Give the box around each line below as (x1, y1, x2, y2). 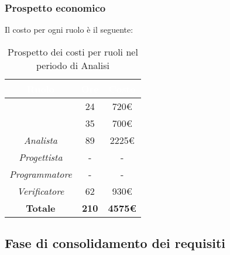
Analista (23, 133, 58, 147)
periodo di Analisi (36, 58, 109, 72)
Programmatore (9, 167, 72, 181)
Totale (26, 201, 56, 215)
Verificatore (17, 184, 64, 198)
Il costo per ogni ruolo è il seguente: (5, 23, 133, 36)
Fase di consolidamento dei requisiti (5, 234, 225, 252)
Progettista (19, 150, 63, 164)
